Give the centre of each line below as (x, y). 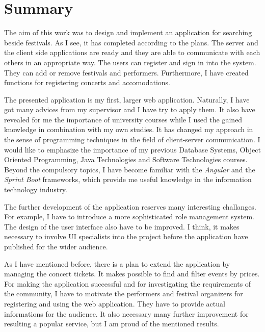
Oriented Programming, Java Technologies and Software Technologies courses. (126, 159)
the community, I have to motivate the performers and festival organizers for (124, 293)
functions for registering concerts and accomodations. (87, 82)
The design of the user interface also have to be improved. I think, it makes (122, 226)
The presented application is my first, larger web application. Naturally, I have (127, 99)
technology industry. (36, 189)
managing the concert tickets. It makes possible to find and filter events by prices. (132, 274)
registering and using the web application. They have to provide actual (115, 303)
